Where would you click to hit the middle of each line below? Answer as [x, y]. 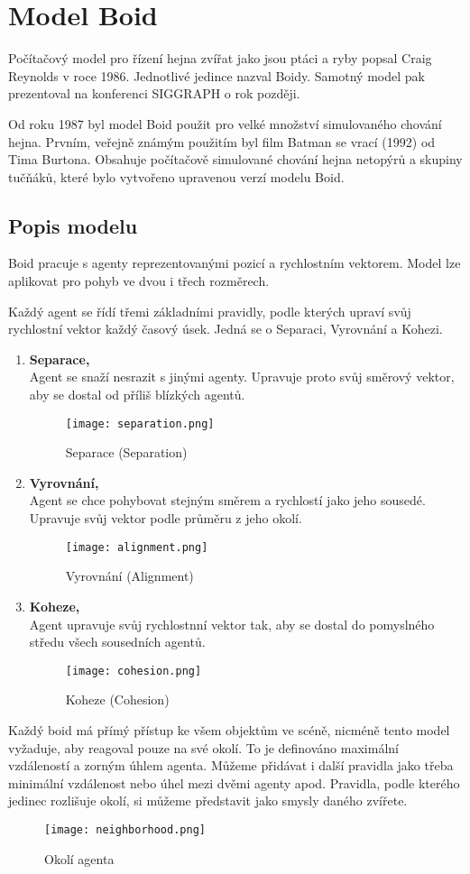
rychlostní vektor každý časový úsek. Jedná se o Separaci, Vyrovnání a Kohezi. [226, 329]
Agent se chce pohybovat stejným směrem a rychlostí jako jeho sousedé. [227, 500]
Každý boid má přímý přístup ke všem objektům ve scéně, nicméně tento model [229, 729]
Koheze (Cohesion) [117, 699]
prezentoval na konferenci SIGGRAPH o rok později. [154, 93]
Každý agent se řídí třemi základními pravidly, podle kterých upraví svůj [210, 311]
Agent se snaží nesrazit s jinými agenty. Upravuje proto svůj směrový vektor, [242, 377]
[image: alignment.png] [137, 547]
